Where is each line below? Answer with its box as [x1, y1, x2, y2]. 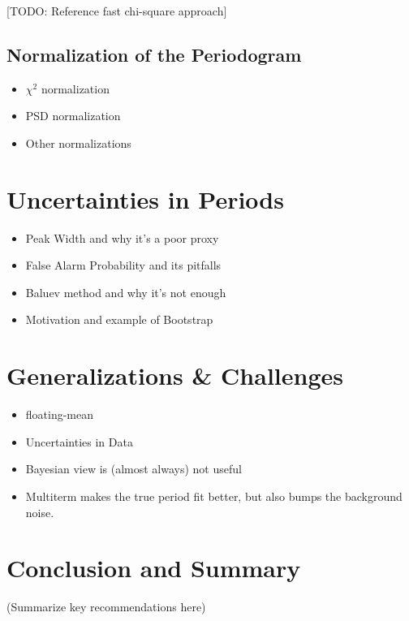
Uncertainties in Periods [6, 182, 284, 215]
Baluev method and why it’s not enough [25, 283, 226, 300]
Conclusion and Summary [6, 551, 301, 584]
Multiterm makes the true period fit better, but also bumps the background [25, 487, 403, 504]
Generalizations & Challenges [6, 359, 343, 392]
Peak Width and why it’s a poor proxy [25, 229, 219, 246]
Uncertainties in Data [25, 433, 133, 450]
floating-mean [25, 406, 94, 423]
